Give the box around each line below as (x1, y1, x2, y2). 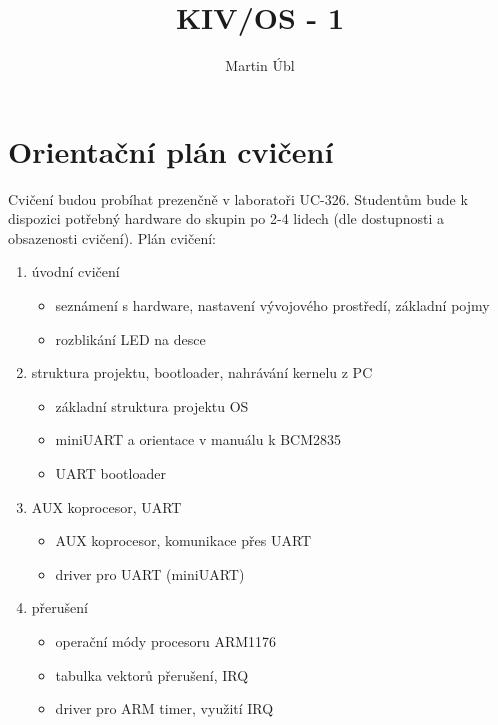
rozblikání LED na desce (55, 328, 206, 349)
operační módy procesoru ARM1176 (55, 630, 277, 651)
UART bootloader (55, 463, 166, 483)
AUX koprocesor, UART (31, 496, 182, 517)
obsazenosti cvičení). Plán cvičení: (8, 227, 217, 248)
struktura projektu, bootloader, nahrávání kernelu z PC (31, 362, 373, 383)
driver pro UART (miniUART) (55, 563, 245, 584)
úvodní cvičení (31, 261, 120, 282)
